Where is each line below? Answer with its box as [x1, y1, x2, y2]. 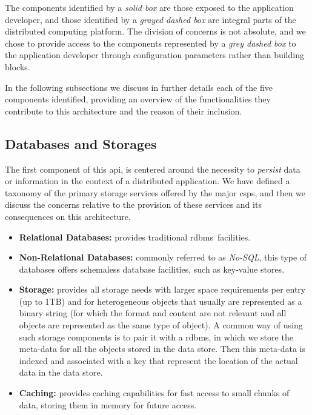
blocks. [5, 60, 30, 73]
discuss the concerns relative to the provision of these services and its [5, 198, 262, 211]
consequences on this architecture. [5, 210, 131, 222]
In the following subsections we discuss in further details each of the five [5, 81, 273, 93]
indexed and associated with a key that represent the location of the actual [19, 354, 298, 367]
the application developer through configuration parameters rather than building [5, 48, 304, 61]
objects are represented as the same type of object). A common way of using [19, 319, 303, 331]
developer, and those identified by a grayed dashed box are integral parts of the [5, 13, 296, 25]
